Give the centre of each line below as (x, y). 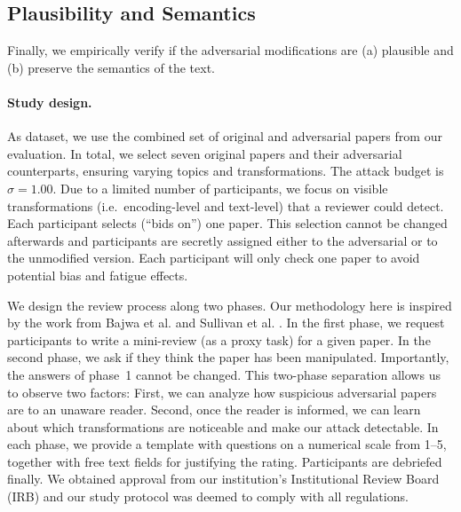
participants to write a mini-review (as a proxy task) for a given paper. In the (219, 339)
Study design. (50, 102)
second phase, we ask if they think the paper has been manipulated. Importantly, (228, 357)
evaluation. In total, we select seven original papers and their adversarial (205, 153)
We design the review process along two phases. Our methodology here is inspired (230, 305)
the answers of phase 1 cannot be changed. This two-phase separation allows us (224, 374)
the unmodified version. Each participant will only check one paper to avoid (214, 258)
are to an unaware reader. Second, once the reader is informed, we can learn (214, 410)
